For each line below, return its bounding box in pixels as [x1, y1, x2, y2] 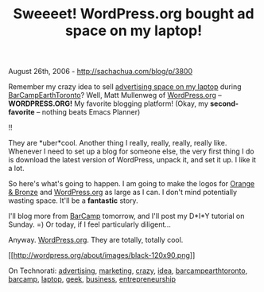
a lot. [8, 164, 25, 173]
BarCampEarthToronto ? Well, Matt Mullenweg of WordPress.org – [8, 91, 223, 100]
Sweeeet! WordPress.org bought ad [13, 5, 254, 23]
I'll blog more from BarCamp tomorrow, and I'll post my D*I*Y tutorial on [8, 212, 245, 221]
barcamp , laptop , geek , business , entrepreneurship [8, 274, 177, 284]
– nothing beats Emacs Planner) [36, 107, 141, 117]
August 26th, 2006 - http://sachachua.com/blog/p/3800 [8, 67, 193, 76]
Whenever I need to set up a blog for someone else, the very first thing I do [8, 146, 254, 156]
